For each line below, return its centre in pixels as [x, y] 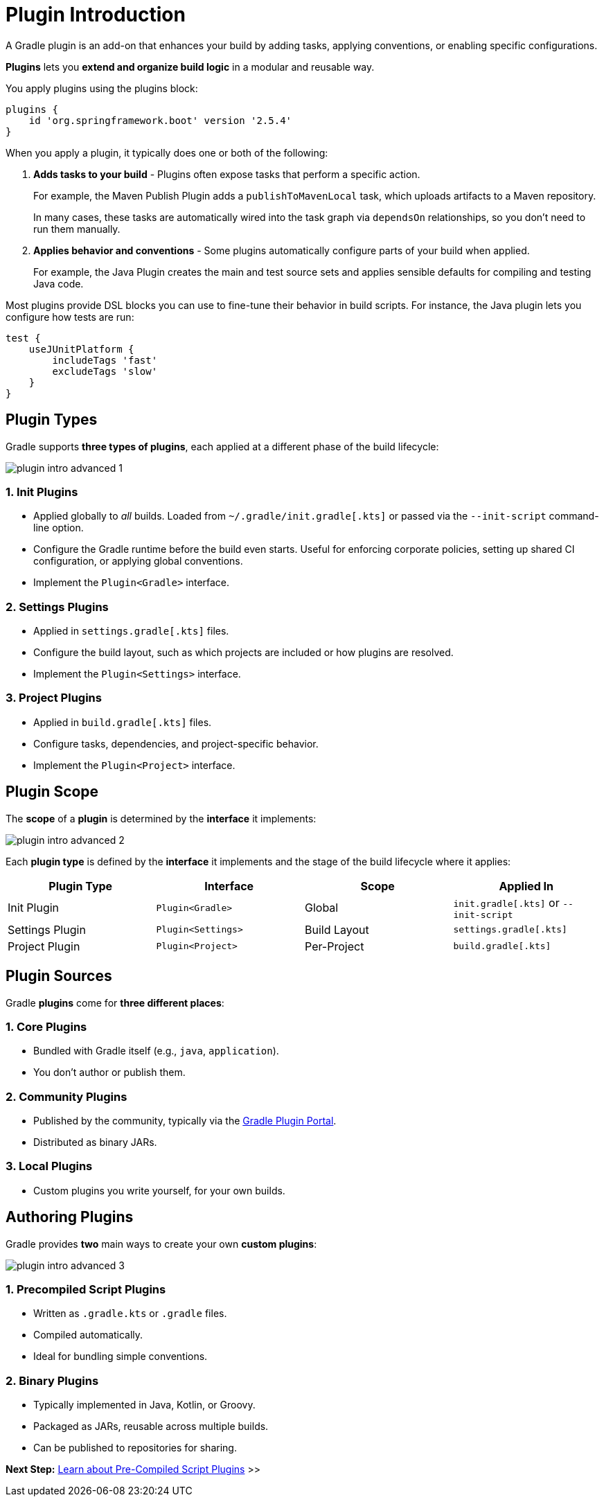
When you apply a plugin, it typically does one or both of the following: [167, 152]
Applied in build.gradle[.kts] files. [123, 722]
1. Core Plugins [46, 1026]
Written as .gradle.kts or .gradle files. [130, 1314]
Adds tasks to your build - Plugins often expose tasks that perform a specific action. [227, 174]
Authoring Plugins [70, 1217]
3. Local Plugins [49, 1166]
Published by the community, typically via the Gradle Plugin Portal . [185, 1121]
